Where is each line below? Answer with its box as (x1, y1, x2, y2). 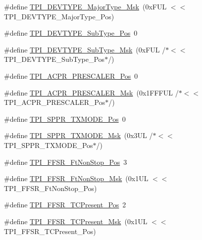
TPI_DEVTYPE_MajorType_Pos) (4, 11, 114, 21)
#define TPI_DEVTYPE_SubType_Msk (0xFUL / (4, 44, 166, 54)
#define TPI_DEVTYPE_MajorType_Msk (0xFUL (4, 1, 167, 11)
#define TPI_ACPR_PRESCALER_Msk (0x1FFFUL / (4, 87, 179, 97)
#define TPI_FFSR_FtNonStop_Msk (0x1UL (4, 173, 149, 184)
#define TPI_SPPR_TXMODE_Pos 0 (4, 113, 126, 124)
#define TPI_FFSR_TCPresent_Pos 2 (4, 199, 126, 210)
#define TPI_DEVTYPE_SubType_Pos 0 (4, 28, 138, 38)
